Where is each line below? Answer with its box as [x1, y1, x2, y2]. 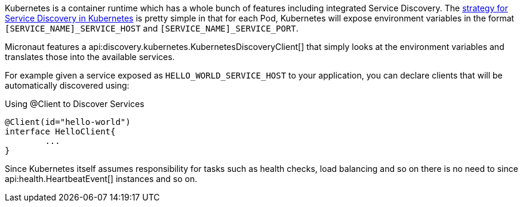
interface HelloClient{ [5, 127, 116, 136]
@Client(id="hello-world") [5, 117, 131, 127]
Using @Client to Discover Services [5, 99, 144, 109]
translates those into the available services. [5, 52, 175, 62]
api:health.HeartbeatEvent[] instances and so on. [5, 174, 198, 184]
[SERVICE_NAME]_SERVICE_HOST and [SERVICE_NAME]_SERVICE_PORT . [5, 23, 299, 33]
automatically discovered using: [5, 80, 130, 90]
